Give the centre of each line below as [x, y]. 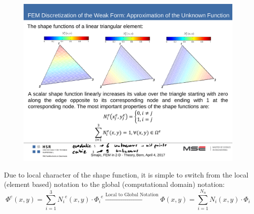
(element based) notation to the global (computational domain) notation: [114, 184]
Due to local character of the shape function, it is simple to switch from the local [126, 174]
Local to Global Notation [132, 195]
